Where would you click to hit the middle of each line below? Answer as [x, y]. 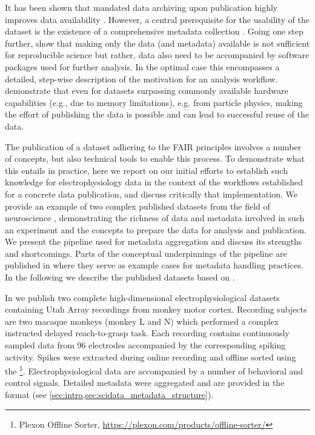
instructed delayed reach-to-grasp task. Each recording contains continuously [147, 333]
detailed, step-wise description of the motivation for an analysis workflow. [141, 78]
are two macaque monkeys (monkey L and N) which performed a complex [142, 321]
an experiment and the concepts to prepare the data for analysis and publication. [156, 229]
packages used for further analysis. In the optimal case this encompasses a [142, 66]
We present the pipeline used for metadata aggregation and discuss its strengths [154, 241]
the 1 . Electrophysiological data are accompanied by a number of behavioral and [154, 370]
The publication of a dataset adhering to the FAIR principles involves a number [153, 146]
